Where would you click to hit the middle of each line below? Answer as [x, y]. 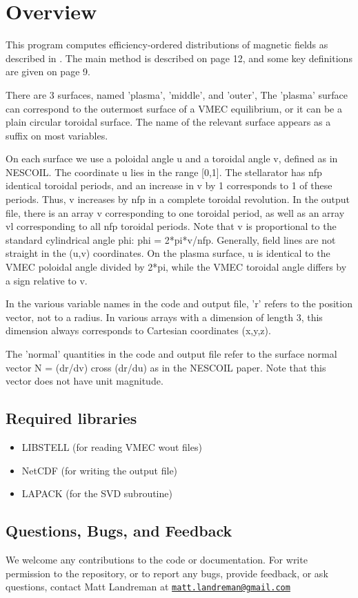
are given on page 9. [48, 71]
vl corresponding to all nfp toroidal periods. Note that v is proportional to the [171, 226]
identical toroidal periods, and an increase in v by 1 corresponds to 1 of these [169, 185]
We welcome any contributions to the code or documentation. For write [157, 559]
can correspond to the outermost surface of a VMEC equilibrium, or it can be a [174, 108]
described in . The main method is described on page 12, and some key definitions [179, 58]
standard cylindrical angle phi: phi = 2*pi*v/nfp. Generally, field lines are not [171, 239]
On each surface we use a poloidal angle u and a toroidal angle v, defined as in [172, 158]
